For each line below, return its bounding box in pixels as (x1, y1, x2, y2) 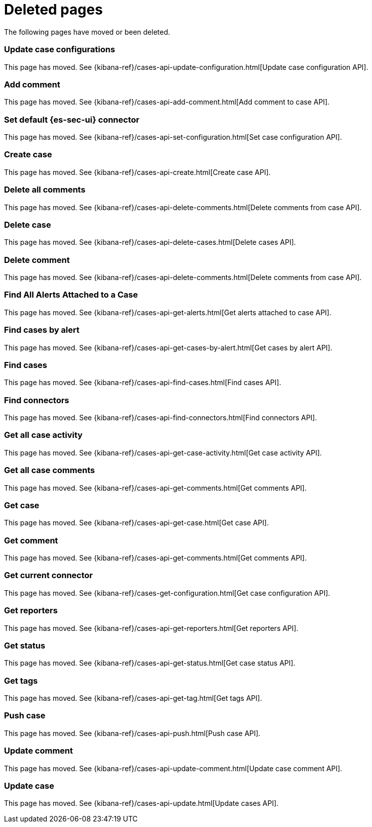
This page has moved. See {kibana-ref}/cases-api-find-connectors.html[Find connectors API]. (4, 413, 317, 422)
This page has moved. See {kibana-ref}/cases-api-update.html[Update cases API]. (4, 799, 278, 808)
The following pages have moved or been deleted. (4, 27, 170, 36)
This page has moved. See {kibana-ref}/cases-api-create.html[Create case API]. (4, 167, 271, 176)
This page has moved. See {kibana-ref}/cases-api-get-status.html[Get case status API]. (4, 659, 296, 668)
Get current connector (4, 570, 93, 581)
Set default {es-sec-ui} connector (4, 114, 140, 125)
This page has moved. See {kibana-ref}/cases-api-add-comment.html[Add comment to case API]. (4, 98, 330, 107)
